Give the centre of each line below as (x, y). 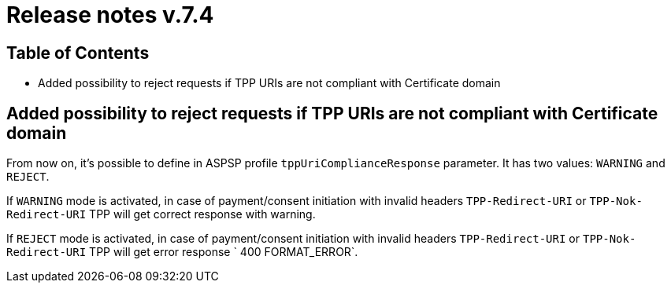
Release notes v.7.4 (110, 15)
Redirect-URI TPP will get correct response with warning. (161, 214)
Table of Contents (78, 53)
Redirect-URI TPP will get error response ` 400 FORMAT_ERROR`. (182, 252)
